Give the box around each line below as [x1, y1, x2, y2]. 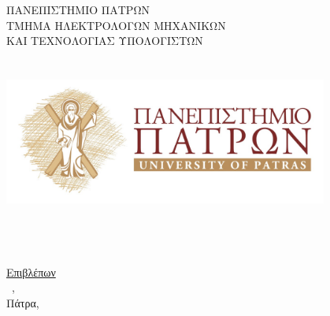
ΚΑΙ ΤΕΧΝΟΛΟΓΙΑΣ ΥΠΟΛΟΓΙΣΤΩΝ [6, 32, 203, 49]
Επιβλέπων [6, 263, 56, 280]
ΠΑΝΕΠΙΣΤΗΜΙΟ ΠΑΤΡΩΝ [6, 2, 150, 17]
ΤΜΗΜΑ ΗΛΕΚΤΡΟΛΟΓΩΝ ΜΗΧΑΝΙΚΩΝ [6, 17, 226, 33]
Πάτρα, [6, 295, 39, 311]
